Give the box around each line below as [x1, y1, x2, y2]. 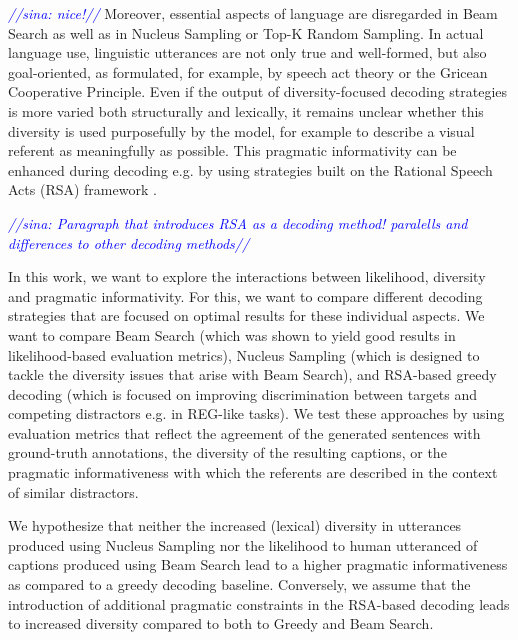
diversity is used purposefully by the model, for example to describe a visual [8, 120, 475, 141]
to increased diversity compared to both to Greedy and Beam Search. [8, 613, 434, 634]
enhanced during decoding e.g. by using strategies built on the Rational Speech [8, 159, 493, 180]
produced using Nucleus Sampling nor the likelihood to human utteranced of [8, 534, 478, 555]
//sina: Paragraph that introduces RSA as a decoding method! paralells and [8, 212, 468, 233]
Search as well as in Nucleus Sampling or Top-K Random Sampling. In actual [8, 22, 484, 43]
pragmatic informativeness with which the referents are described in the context [8, 462, 498, 483]
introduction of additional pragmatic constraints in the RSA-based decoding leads [8, 593, 510, 614]
